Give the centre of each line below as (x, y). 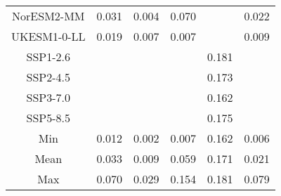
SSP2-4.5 (48, 77)
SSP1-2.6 (48, 57)
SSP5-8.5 (48, 118)
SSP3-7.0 (48, 97)
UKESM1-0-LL (48, 36)
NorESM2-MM (48, 16)
